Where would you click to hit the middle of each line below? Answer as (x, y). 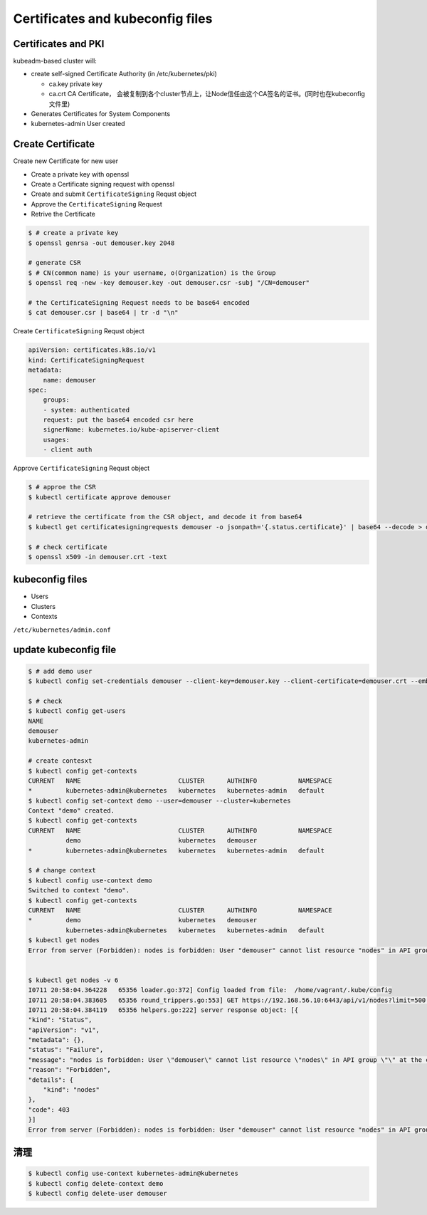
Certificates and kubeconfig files (113, 19)
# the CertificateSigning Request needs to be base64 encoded (139, 302)
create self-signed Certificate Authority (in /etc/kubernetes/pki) (124, 74)
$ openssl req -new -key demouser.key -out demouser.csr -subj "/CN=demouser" (169, 283)
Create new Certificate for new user (66, 161)
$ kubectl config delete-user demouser (97, 1193)
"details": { (51, 1080)
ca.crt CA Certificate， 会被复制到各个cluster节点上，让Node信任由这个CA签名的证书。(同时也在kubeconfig (207, 94)
